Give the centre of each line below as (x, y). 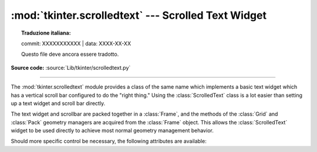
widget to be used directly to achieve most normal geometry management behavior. (112, 131)
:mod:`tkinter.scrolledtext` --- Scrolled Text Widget (139, 15)
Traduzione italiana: (46, 33)
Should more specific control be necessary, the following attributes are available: (109, 141)
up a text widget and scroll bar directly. (58, 103)
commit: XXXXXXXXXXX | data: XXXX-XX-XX (76, 43)
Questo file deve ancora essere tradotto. (70, 54)
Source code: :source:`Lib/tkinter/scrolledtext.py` (71, 67)
